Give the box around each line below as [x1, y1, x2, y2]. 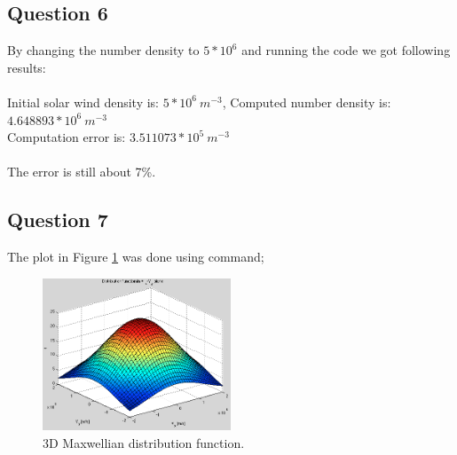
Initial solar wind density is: [7, 92, 160, 111]
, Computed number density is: [222, 92, 391, 111]
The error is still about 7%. [7, 162, 156, 181]
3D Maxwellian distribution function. [43, 433, 245, 451]
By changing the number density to [7, 41, 200, 59]
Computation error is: [7, 128, 126, 146]
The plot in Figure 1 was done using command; [7, 247, 264, 266]
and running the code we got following [241, 41, 451, 59]
